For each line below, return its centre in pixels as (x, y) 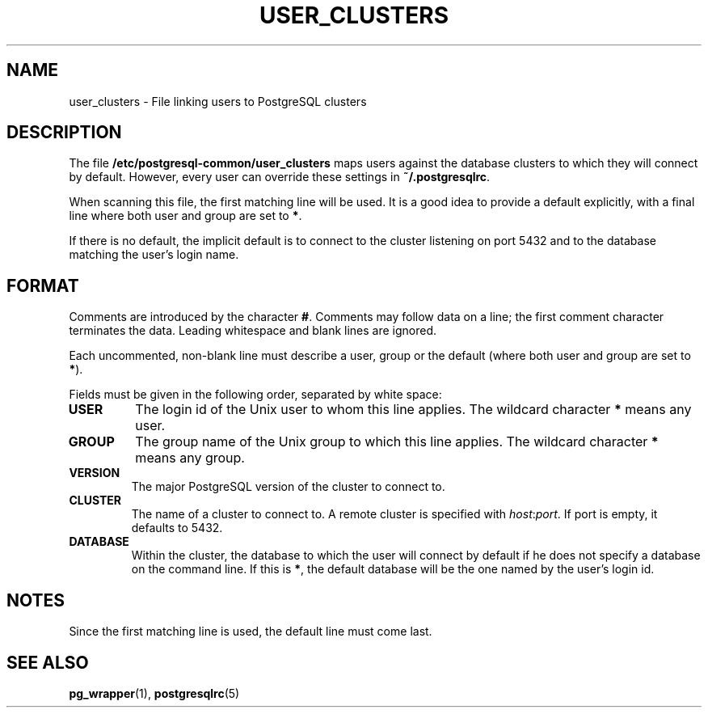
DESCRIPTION (64, 133)
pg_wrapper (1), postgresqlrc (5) (154, 693)
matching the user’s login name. (154, 255)
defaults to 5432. (177, 528)
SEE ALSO (48, 662)
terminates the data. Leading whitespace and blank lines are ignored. (253, 331)
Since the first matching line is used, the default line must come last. (251, 632)
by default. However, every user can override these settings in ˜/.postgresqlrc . (280, 177)
